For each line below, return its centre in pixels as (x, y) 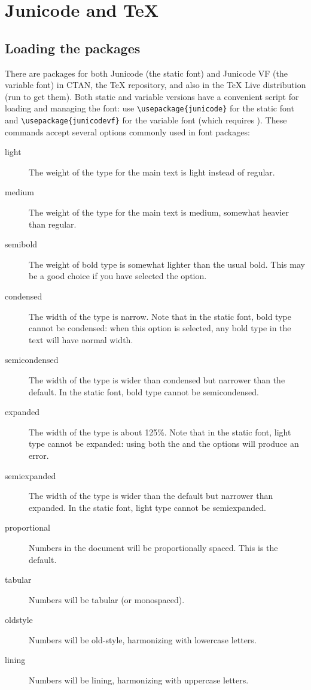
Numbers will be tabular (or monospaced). (107, 599)
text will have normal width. (81, 339)
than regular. (53, 224)
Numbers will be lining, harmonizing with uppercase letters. (139, 680)
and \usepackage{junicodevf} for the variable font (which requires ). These (146, 120)
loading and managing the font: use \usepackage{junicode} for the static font (150, 108)
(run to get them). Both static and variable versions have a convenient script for (152, 96)
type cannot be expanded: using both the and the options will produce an (164, 444)
